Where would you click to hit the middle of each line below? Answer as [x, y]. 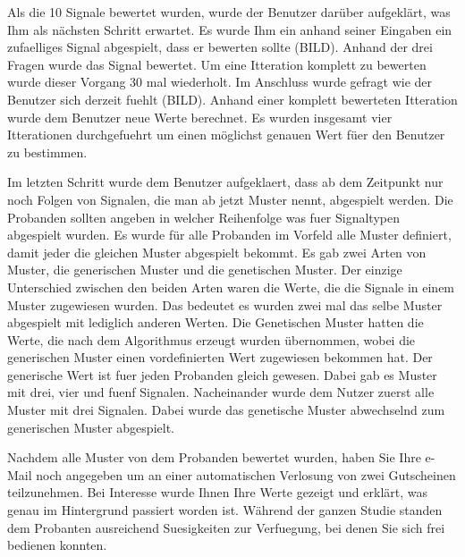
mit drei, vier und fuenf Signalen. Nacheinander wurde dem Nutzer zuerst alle [221, 392]
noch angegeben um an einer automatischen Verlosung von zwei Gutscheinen [246, 474]
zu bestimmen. [47, 152]
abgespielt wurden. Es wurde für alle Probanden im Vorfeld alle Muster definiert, [229, 235]
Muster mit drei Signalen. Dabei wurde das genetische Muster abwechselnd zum [226, 410]
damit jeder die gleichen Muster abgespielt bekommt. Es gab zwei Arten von [217, 252]
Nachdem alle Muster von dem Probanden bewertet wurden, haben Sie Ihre [214, 457]
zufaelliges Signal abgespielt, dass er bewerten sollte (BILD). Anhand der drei [220, 47]
